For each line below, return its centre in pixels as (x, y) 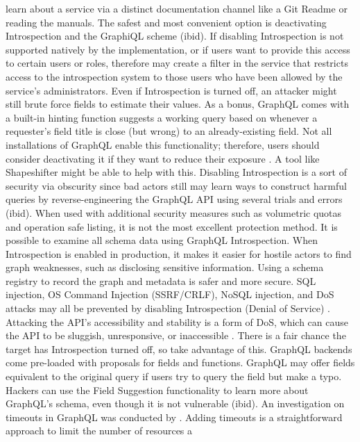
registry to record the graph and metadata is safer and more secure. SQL (161, 280)
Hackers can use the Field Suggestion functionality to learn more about (157, 390)
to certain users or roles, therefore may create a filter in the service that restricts (177, 63)
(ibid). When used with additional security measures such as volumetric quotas (174, 212)
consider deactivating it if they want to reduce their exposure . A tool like (163, 158)
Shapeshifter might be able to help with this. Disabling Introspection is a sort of (176, 172)
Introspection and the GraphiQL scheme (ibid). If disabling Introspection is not (175, 36)
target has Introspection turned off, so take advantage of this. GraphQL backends (179, 349)
